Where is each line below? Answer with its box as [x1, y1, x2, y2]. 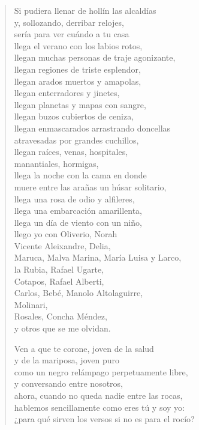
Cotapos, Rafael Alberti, [14, 274, 104, 287]
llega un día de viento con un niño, [14, 216, 142, 228]
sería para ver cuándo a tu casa [14, 28, 129, 40]
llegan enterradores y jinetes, [14, 86, 120, 99]
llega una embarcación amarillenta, [14, 204, 142, 217]
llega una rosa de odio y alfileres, [14, 192, 135, 205]
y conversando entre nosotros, [14, 377, 123, 390]
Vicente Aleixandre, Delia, [14, 239, 111, 252]
